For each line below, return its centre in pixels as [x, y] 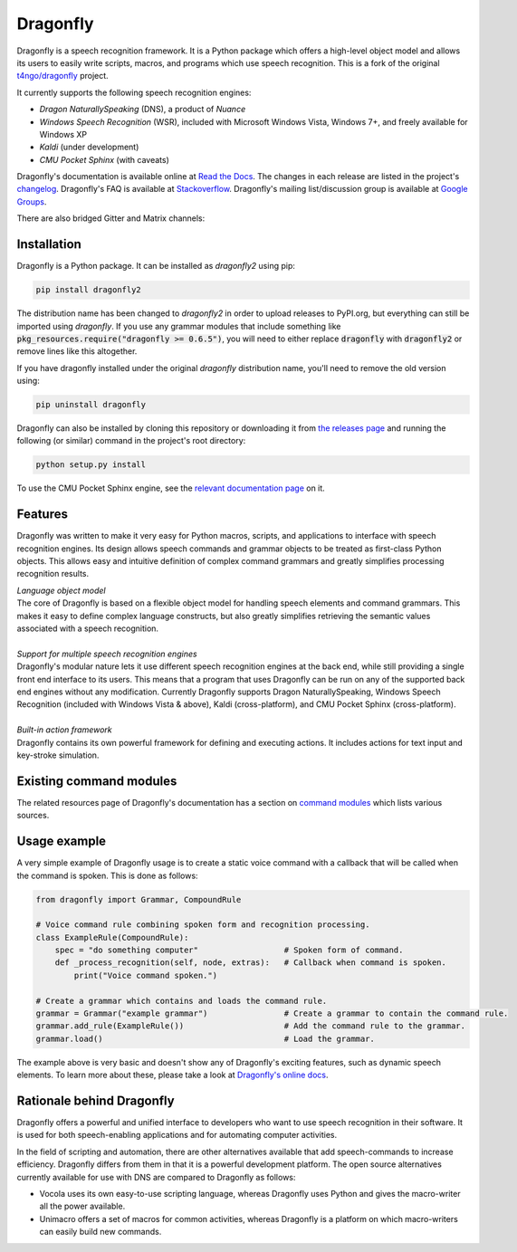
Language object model [61, 590]
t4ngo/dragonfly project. [62, 76]
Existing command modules [97, 781]
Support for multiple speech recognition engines [107, 654]
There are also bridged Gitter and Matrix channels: [111, 218]
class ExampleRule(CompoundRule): [112, 937]
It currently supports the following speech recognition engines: [134, 92]
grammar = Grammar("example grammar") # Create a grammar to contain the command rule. [272, 1013]
